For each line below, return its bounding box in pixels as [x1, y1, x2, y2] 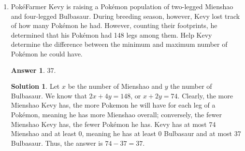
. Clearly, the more [177, 90, 233, 100]
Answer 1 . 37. [11, 65, 56, 75]
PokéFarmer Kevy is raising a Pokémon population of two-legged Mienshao [11, 1, 233, 11]
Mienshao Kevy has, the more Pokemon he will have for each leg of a [11, 100, 216, 110]
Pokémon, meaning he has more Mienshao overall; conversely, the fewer [11, 109, 222, 119]
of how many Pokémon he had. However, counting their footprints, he [11, 20, 217, 30]
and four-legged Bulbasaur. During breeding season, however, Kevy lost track [11, 11, 240, 21]
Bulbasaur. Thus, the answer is [11, 137, 103, 148]
